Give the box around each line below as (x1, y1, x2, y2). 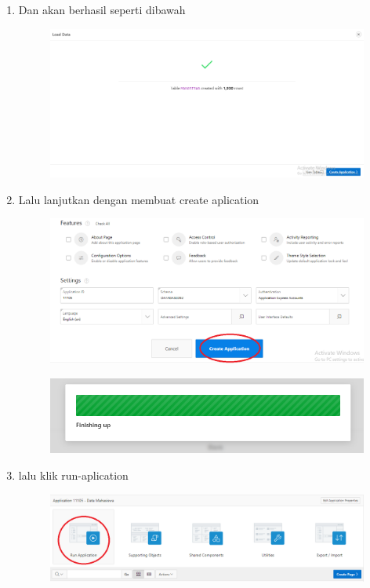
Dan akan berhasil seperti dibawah (18, 2, 186, 17)
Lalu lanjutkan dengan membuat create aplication (18, 191, 259, 207)
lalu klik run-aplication (18, 467, 129, 483)
